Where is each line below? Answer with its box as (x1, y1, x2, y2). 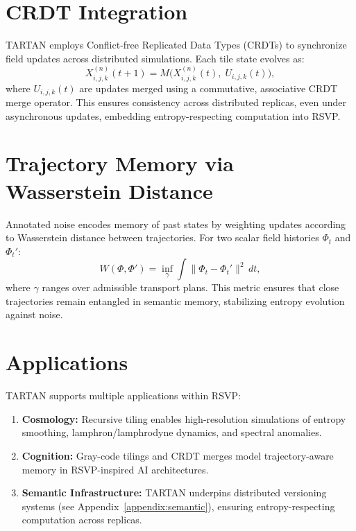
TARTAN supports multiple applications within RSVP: (6, 388, 241, 403)
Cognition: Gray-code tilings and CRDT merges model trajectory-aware (22, 448, 334, 462)
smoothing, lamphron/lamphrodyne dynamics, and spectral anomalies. (22, 425, 322, 439)
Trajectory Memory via (6, 149, 234, 177)
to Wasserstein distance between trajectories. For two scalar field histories (6, 230, 319, 245)
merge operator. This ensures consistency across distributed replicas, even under (6, 95, 346, 109)
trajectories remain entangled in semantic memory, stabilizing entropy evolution (6, 293, 345, 308)
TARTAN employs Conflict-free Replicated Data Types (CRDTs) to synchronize (6, 37, 347, 52)
